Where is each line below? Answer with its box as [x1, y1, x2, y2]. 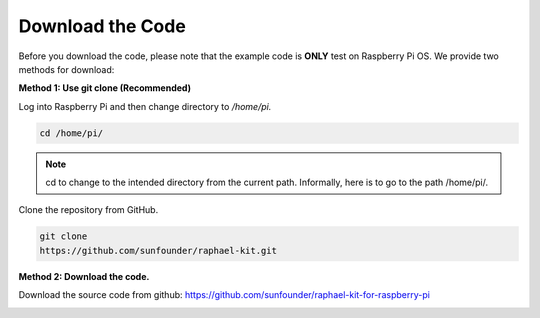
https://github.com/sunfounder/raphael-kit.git [39, 245, 277, 256]
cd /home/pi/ [39, 127, 104, 139]
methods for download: [18, 63, 115, 75]
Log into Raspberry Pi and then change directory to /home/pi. [18, 100, 272, 112]
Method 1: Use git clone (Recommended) [18, 82, 192, 94]
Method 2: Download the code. [18, 270, 150, 282]
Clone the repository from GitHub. [18, 204, 159, 216]
